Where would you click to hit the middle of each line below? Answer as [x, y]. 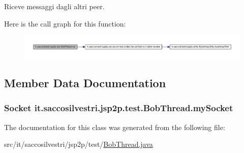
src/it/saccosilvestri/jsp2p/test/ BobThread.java [79, 144]
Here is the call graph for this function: [65, 23]
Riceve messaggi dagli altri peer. [54, 6]
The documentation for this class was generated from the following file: [115, 127]
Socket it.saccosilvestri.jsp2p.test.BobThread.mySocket [119, 108]
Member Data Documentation [85, 83]
